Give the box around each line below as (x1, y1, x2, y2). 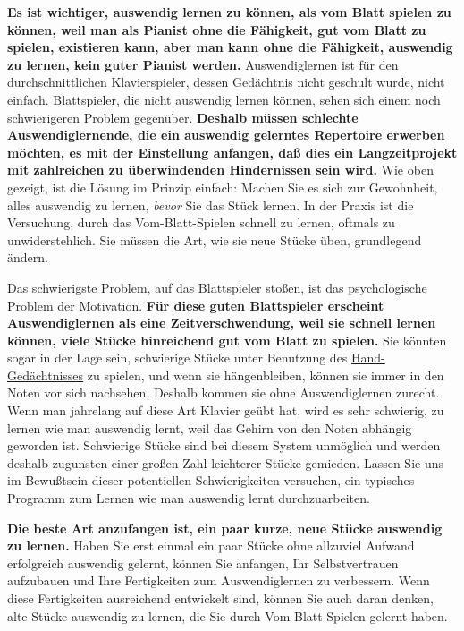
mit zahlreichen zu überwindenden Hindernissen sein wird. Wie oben (7, 160, 434, 179)
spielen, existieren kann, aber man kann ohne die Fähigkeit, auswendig (7, 38, 453, 56)
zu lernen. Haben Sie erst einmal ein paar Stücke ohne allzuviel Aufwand (7, 536, 415, 555)
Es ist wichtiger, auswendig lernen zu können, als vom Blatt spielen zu (7, 3, 451, 21)
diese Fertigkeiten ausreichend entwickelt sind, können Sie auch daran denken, (7, 589, 434, 607)
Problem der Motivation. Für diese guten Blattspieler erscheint (7, 295, 384, 314)
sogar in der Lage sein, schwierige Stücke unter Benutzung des (7, 348, 348, 367)
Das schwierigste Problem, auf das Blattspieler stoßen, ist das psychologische (7, 277, 427, 296)
